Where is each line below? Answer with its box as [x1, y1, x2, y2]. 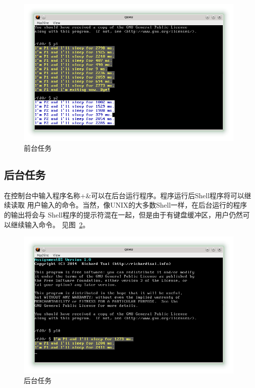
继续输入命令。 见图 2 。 [10, 219, 90, 229]
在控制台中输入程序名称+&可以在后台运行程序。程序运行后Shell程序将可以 [4, 190, 245, 200]
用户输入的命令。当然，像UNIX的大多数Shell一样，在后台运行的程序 [27, 200, 247, 210]
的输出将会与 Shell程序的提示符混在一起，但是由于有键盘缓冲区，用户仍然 [4, 209, 243, 219]
